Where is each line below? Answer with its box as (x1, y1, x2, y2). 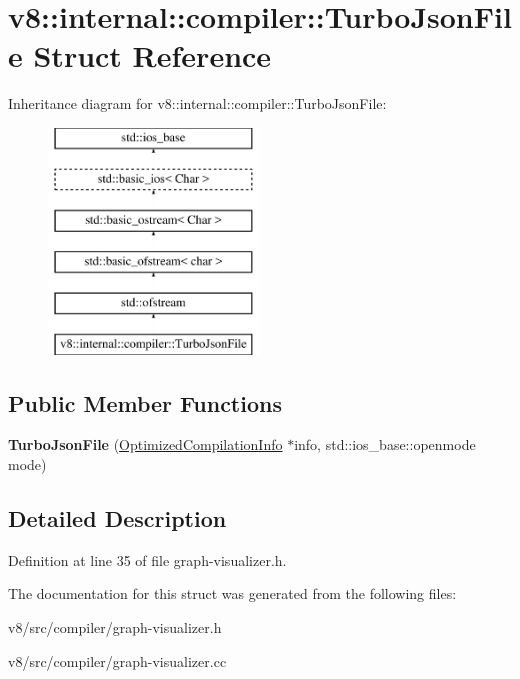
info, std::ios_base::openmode (294, 434, 476, 455)
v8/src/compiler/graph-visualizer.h (8, 617, 222, 638)
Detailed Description (8, 503, 227, 534)
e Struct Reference (8, 35, 272, 76)
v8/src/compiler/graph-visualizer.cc (8, 650, 227, 671)
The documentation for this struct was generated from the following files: (8, 583, 457, 604)
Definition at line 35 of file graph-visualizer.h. (8, 549, 287, 570)
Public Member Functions (8, 387, 282, 418)
